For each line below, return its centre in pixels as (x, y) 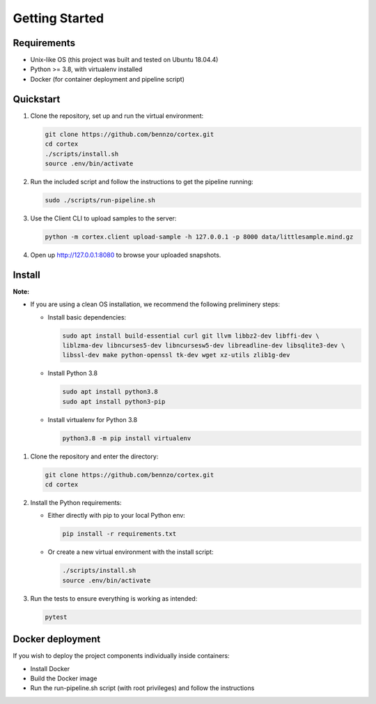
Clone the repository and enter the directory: (94, 456)
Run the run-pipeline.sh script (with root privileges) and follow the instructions (142, 688)
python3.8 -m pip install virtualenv (127, 438)
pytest (56, 617)
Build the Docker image (64, 678)
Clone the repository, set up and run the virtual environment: (117, 116)
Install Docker (50, 668)
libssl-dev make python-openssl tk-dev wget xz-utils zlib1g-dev (176, 355)
